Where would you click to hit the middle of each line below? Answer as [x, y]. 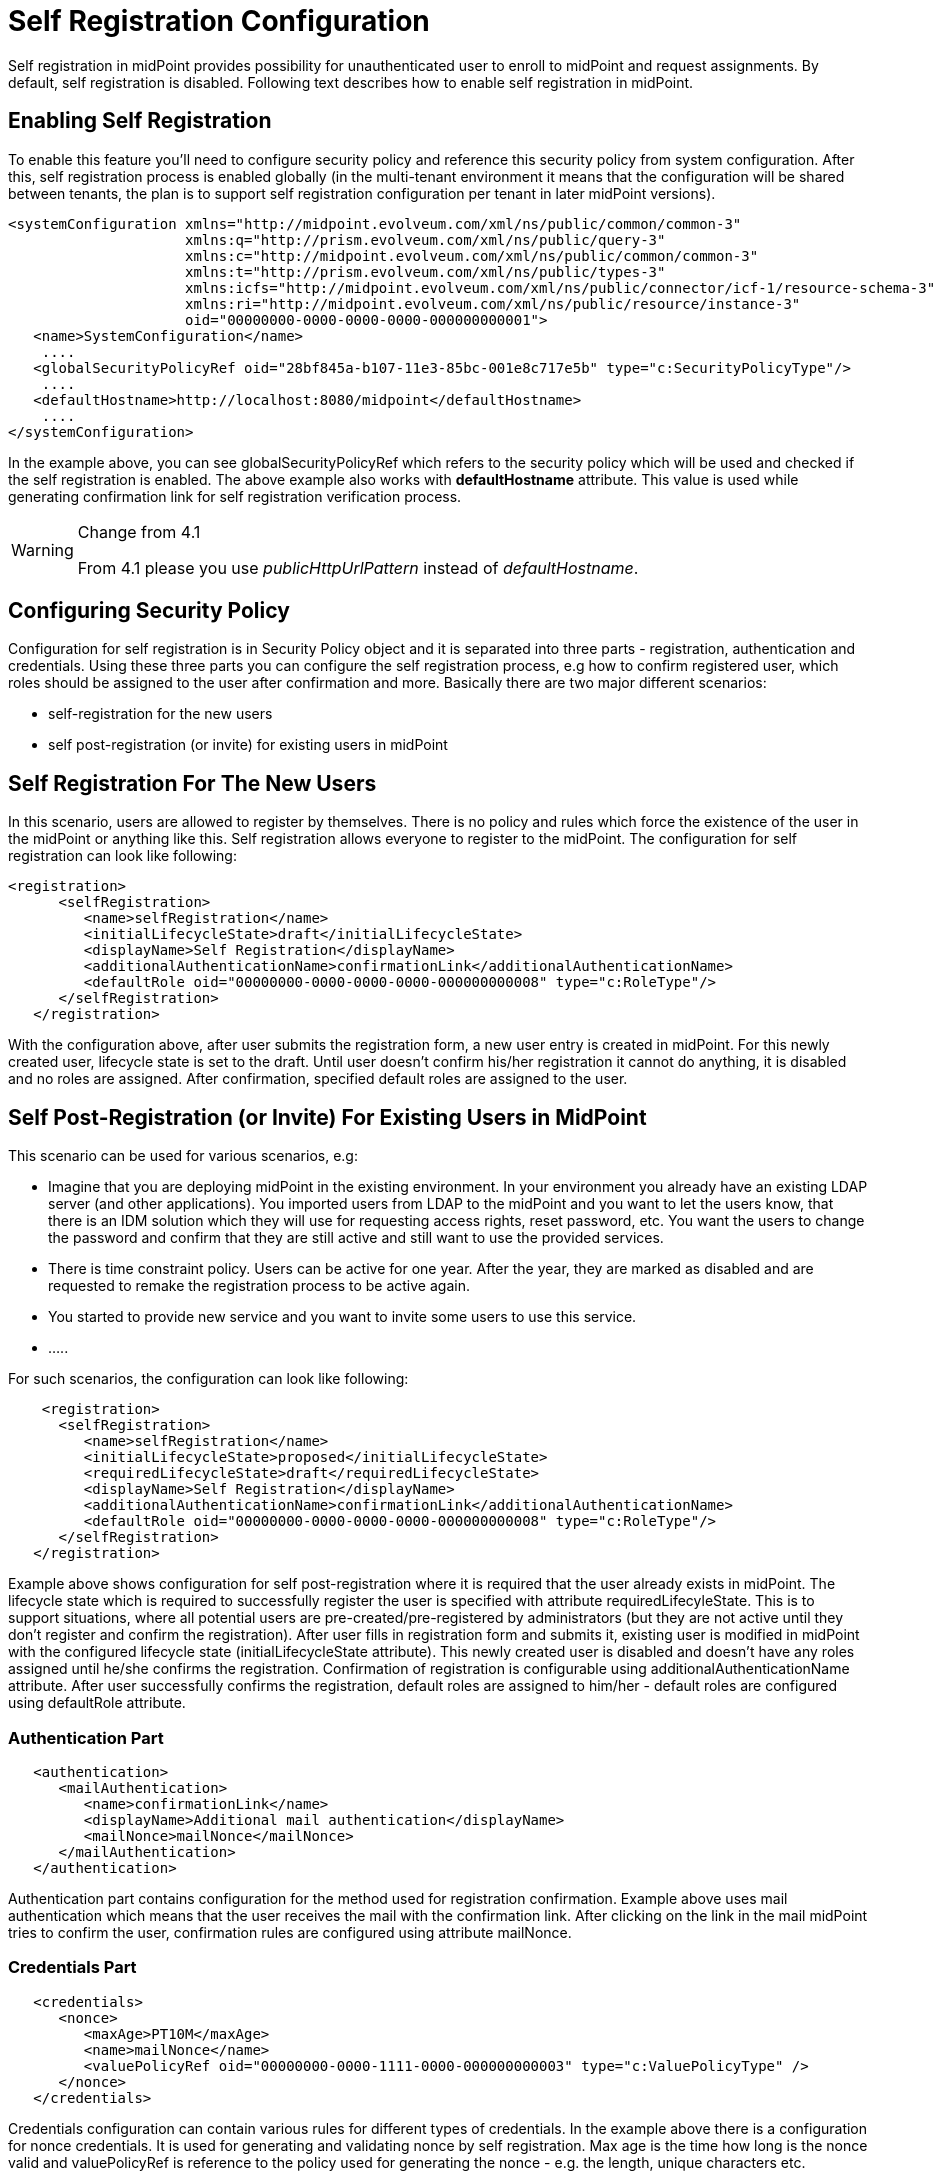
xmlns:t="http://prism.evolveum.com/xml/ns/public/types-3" [425, 271]
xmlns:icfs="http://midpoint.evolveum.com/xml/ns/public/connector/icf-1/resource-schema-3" [560, 287]
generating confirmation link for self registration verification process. [235, 496]
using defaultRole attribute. [97, 1703]
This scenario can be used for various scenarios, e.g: [183, 1156]
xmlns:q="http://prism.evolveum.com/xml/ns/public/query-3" [425, 239]
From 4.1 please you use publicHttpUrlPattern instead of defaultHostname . [358, 567]
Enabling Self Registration [140, 121]
